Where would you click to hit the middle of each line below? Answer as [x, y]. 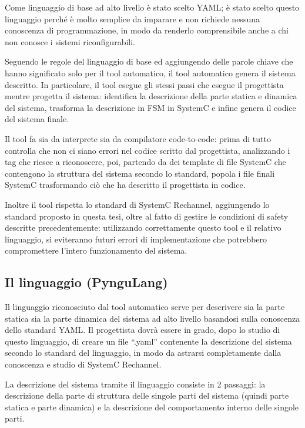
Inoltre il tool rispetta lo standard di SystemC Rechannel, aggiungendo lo [137, 204]
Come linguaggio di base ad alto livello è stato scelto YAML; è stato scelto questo [152, 7]
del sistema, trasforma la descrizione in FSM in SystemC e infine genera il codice [150, 107]
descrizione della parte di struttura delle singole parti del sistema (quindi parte [147, 395]
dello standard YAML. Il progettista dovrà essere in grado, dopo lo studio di [143, 330]
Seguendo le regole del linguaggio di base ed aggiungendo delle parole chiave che [149, 61]
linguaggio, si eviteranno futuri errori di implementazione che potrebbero [136, 239]
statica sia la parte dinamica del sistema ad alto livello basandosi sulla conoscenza [152, 318]
